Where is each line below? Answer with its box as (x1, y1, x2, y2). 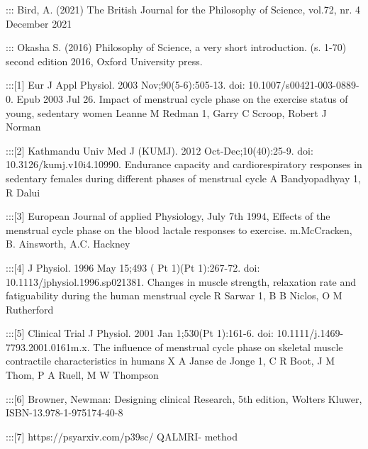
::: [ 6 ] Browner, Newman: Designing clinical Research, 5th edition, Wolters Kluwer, (6, 391, 362, 406)
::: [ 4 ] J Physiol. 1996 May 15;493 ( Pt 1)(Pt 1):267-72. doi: (6, 260, 260, 275)
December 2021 (6, 16, 72, 31)
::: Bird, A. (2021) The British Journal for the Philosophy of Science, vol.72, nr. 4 (6, 2, 361, 16)
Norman (6, 119, 41, 134)
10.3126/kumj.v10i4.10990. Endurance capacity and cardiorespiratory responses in (6, 157, 362, 172)
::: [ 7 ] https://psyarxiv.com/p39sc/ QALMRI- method (6, 428, 238, 443)
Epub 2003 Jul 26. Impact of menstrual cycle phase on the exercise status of (16, 91, 348, 106)
